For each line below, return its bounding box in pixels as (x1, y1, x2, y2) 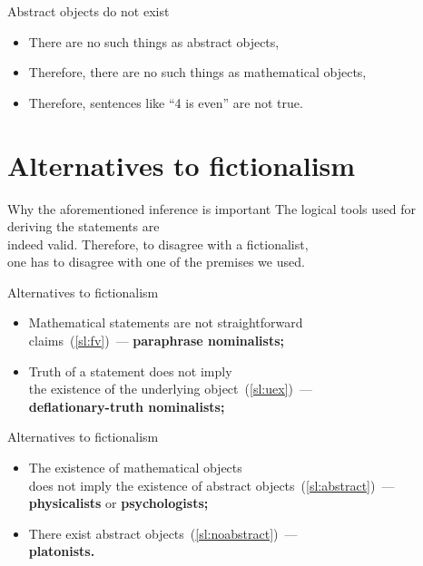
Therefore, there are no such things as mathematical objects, (28, 63, 367, 82)
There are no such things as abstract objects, (28, 32, 280, 51)
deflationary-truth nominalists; (28, 396, 225, 415)
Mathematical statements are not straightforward (28, 313, 303, 332)
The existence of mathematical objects (28, 458, 242, 477)
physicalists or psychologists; (28, 493, 209, 512)
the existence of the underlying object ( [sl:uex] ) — (28, 379, 312, 398)
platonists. (28, 542, 95, 561)
